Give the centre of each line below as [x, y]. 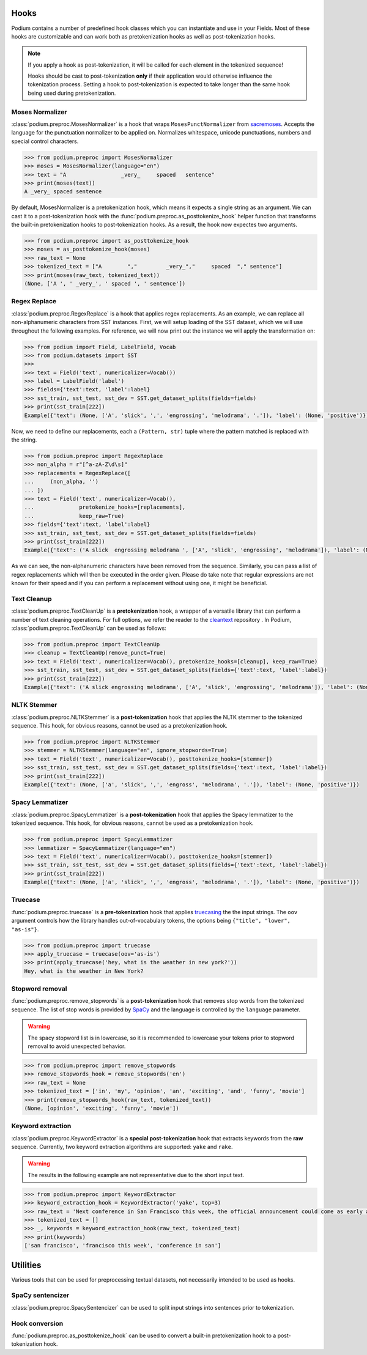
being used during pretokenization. [72, 93]
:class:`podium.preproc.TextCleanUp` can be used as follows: [89, 628]
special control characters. [45, 141]
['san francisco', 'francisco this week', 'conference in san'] [123, 1246]
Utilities [26, 1265]
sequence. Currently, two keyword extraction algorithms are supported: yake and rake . [122, 1147]
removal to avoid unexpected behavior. [77, 1046]
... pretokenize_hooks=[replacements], [105, 507]
